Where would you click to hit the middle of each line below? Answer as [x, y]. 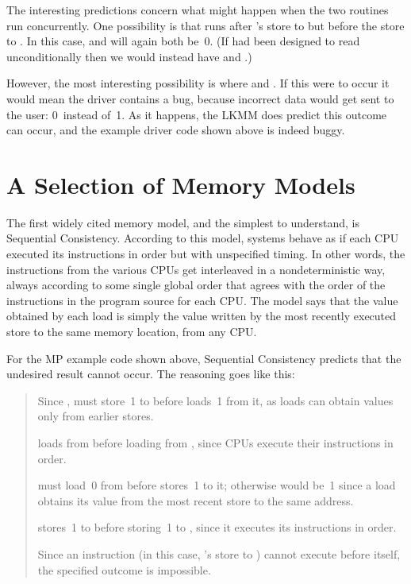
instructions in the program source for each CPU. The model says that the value [202, 300]
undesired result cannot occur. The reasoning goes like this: [151, 374]
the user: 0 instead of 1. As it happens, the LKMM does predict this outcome [197, 114]
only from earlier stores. [96, 416]
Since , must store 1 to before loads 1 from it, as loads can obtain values [215, 400]
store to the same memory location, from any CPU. [132, 332]
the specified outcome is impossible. [124, 569]
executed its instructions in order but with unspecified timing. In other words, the [206, 254]
